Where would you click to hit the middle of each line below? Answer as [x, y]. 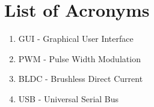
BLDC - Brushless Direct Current [81, 79]
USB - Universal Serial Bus [69, 98]
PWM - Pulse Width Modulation [79, 58]
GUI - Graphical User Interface [76, 39]
